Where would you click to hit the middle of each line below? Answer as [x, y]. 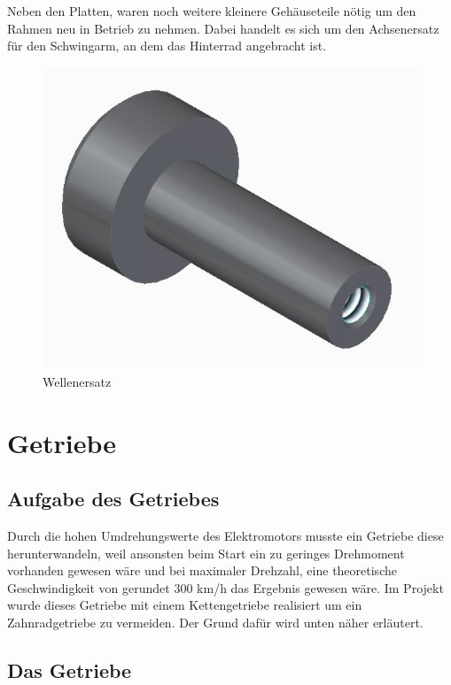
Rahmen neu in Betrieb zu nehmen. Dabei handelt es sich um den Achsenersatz [223, 28]
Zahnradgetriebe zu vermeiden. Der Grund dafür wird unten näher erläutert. [215, 622]
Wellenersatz [77, 381]
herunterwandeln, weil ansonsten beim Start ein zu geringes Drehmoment [206, 553]
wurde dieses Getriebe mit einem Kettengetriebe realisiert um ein [185, 605]
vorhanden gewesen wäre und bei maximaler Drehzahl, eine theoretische [202, 570]
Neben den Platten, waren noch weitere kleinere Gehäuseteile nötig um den [212, 11]
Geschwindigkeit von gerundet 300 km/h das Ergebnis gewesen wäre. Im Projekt [225, 587]
